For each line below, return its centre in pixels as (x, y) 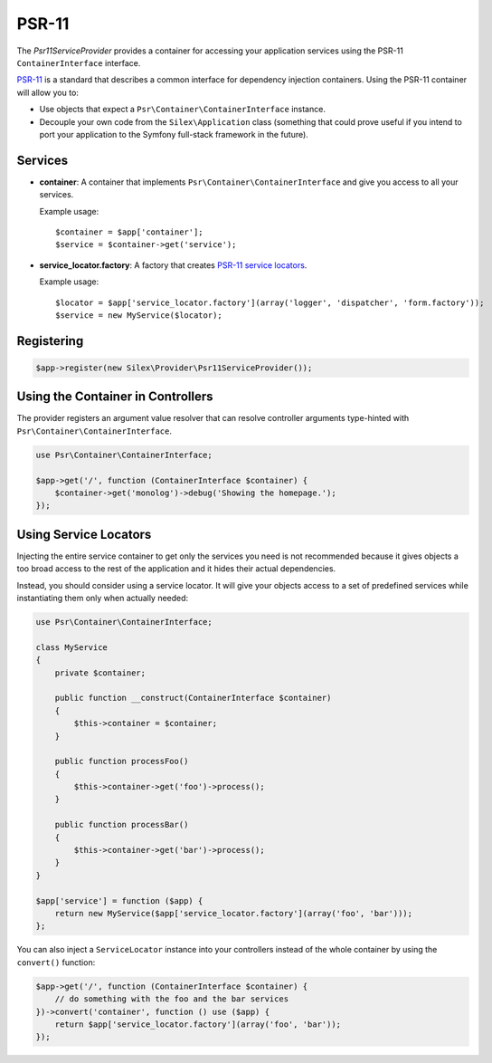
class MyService (72, 647)
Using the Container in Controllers (115, 397)
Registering (50, 341)
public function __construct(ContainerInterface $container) (193, 698)
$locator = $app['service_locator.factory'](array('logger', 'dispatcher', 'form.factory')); (270, 302)
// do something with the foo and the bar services (172, 999)
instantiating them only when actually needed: (103, 599)
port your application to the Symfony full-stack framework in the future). (174, 134)
